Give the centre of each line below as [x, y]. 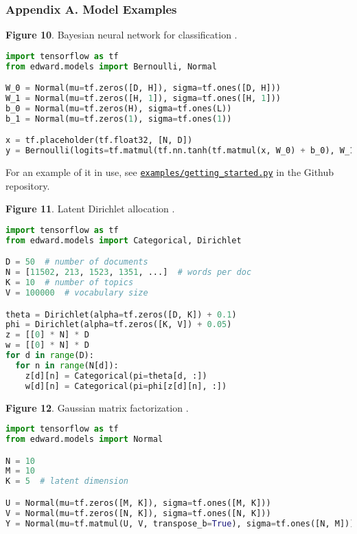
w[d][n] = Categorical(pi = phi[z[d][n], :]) [126, 386]
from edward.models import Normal [84, 439]
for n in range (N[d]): [67, 365]
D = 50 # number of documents [77, 262]
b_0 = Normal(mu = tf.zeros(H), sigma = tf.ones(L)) [119, 108]
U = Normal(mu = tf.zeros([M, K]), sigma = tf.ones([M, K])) [138, 503]
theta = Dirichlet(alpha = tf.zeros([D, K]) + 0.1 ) [121, 314]
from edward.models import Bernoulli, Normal [111, 66]
